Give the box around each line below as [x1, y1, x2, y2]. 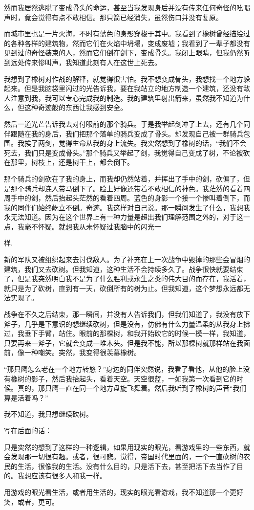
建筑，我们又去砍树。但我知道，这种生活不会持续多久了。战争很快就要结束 [4, 264, 243, 274]
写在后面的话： [4, 425, 52, 435]
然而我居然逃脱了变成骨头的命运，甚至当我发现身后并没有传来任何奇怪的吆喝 [4, 2, 250, 12]
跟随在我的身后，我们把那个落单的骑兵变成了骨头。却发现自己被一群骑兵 [10, 128, 243, 138]
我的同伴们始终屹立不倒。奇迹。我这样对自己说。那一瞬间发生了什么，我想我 [4, 202, 250, 212]
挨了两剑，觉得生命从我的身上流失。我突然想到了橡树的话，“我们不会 [24, 138, 247, 148]
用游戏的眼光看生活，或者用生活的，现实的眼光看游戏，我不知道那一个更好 [4, 487, 243, 497]
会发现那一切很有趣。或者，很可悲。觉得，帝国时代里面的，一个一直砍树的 [4, 451, 243, 462]
